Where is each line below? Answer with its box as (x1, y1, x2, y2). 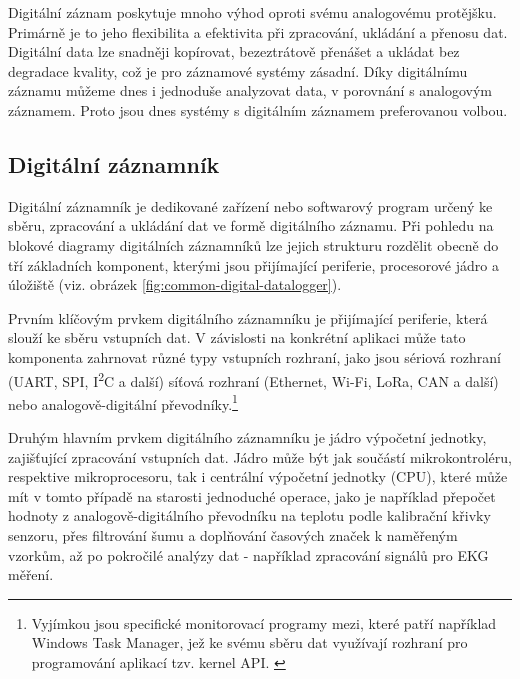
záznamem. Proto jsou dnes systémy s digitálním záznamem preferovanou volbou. (8, 99, 508, 120)
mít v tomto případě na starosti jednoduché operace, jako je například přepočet (8, 485, 496, 506)
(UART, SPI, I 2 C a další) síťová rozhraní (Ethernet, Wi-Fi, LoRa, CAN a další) (8, 367, 499, 391)
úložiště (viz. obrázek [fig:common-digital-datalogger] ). (8, 274, 342, 295)
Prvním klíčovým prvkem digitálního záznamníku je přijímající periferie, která (8, 307, 488, 328)
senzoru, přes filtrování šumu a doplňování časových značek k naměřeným (8, 524, 458, 545)
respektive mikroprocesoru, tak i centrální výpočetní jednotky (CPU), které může (8, 466, 508, 487)
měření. (8, 564, 54, 585)
